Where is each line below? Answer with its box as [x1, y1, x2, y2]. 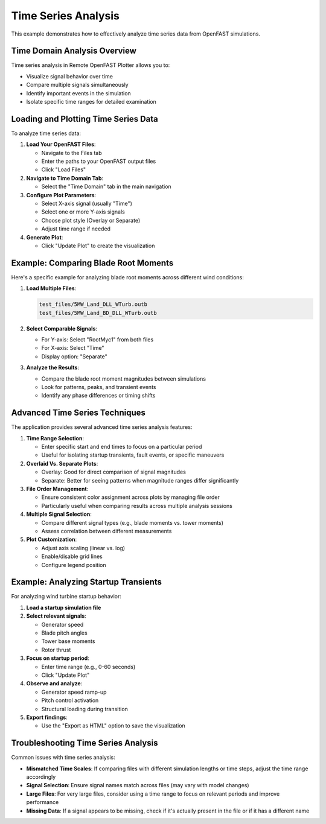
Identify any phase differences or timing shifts [41, 392, 156, 399]
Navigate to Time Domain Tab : [26, 174, 104, 182]
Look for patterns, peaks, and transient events [41, 384, 156, 390]
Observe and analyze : [26, 680, 83, 687]
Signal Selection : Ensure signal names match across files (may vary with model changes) [26, 782, 250, 789]
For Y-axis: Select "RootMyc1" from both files [41, 336, 154, 343]
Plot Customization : [26, 536, 77, 543]
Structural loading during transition [41, 705, 128, 712]
